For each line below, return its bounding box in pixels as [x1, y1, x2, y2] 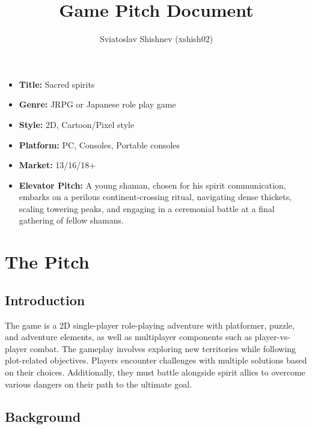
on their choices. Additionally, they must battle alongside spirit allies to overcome [5, 366, 305, 379]
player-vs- [254, 330, 291, 343]
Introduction [5, 290, 85, 309]
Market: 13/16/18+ [19, 159, 96, 171]
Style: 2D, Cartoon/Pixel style [19, 118, 135, 130]
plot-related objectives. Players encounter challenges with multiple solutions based [5, 354, 307, 367]
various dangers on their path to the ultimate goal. [5, 377, 192, 390]
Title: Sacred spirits [19, 78, 95, 90]
